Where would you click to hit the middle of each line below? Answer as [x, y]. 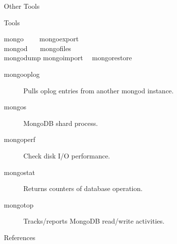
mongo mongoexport [41, 39]
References [20, 237]
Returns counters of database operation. [83, 188]
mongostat [19, 172]
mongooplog [22, 74]
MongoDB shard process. [61, 123]
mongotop [19, 204]
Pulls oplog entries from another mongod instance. [98, 90]
